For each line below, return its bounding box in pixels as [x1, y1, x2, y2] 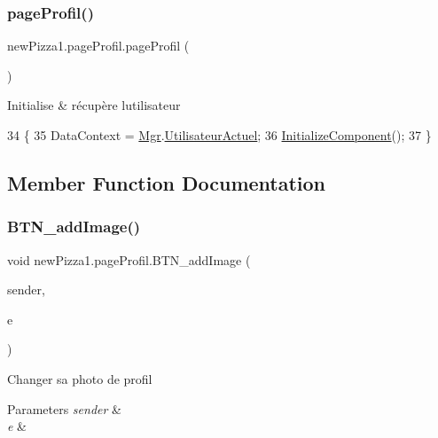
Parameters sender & [7, 399, 121, 418]
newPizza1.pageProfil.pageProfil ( [7, 36, 190, 55]
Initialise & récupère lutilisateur [7, 96, 181, 114]
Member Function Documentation [7, 168, 326, 196]
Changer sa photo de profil [7, 369, 153, 387]
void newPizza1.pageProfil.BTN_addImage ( [7, 250, 251, 269]
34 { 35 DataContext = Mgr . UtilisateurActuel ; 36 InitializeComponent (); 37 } [7, 126, 432, 144]
